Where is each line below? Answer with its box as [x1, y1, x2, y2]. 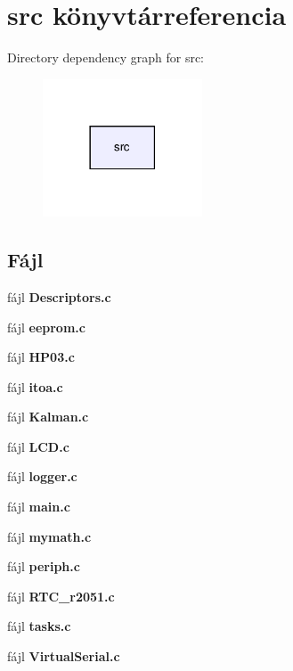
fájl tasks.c [7, 617, 71, 635]
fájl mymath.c [7, 527, 92, 545]
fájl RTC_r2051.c [7, 586, 115, 605]
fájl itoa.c [7, 377, 63, 396]
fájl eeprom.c [7, 317, 85, 336]
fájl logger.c [7, 467, 77, 486]
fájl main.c [7, 497, 70, 516]
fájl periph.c [7, 557, 80, 576]
